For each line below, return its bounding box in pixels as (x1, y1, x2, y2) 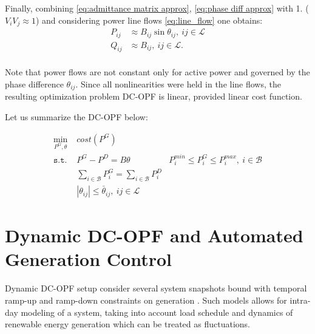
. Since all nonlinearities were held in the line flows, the (75, 77, 281, 90)
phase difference (5, 77, 64, 90)
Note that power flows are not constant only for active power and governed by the (5, 66, 310, 78)
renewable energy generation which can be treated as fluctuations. (5, 318, 250, 330)
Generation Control (5, 247, 172, 271)
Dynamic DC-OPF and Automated (5, 223, 303, 248)
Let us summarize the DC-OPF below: (5, 111, 148, 123)
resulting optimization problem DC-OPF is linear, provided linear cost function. (5, 90, 302, 103)
